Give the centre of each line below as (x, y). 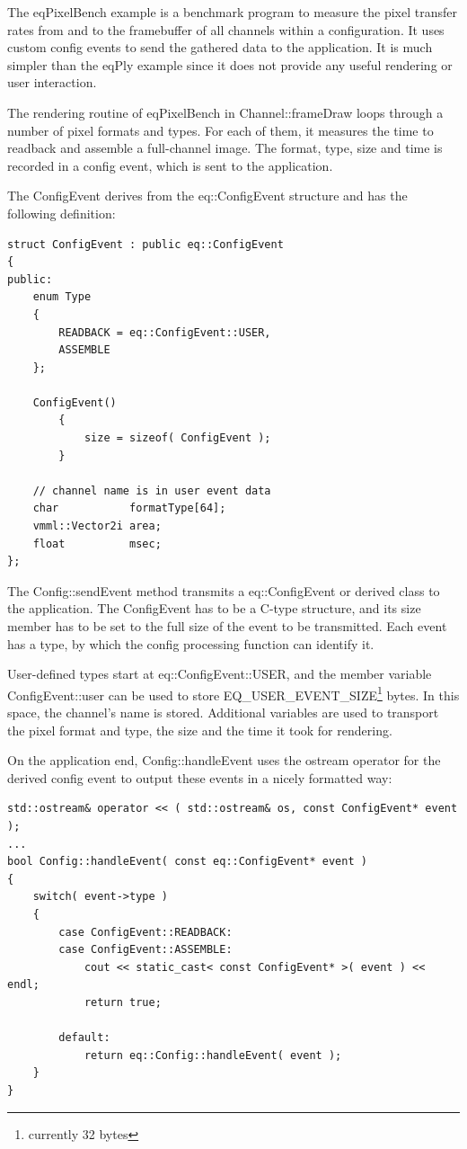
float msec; (97, 543)
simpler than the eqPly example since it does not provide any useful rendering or (230, 64)
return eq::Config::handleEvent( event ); (213, 1055)
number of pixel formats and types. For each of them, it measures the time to (220, 130)
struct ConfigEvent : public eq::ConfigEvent (145, 244)
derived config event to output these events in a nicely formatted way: (200, 777)
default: (84, 1038)
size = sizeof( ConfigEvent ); (177, 438)
